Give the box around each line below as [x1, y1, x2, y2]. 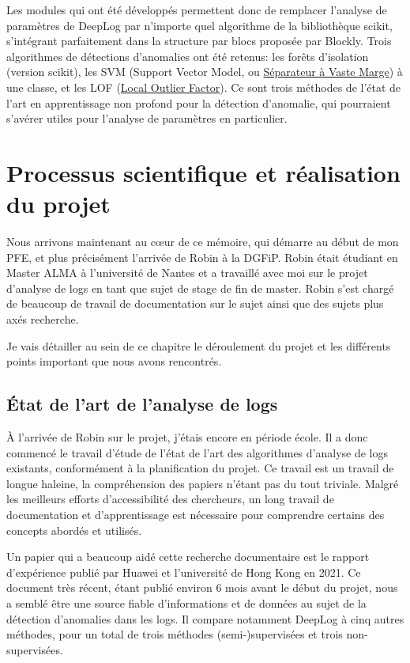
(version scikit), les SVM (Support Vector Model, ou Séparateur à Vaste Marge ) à [6, 63, 403, 80]
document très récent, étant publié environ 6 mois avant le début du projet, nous [6, 579, 398, 596]
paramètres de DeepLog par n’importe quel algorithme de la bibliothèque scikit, [6, 17, 393, 33]
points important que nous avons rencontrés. [6, 353, 222, 369]
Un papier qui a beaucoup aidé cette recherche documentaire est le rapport [6, 548, 370, 565]
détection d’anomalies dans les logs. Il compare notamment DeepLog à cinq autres [6, 610, 404, 627]
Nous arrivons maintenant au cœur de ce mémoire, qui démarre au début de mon [6, 233, 399, 250]
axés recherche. [6, 311, 79, 328]
